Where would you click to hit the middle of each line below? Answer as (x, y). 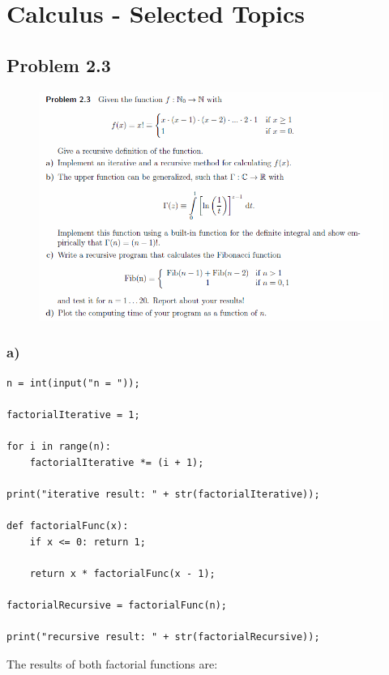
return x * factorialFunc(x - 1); (122, 573)
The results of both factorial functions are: (112, 663)
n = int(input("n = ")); (73, 383)
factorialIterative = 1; (73, 414)
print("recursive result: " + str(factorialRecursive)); (163, 637)
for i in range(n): (59, 446)
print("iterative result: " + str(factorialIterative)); (163, 494)
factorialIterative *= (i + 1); (117, 462)
